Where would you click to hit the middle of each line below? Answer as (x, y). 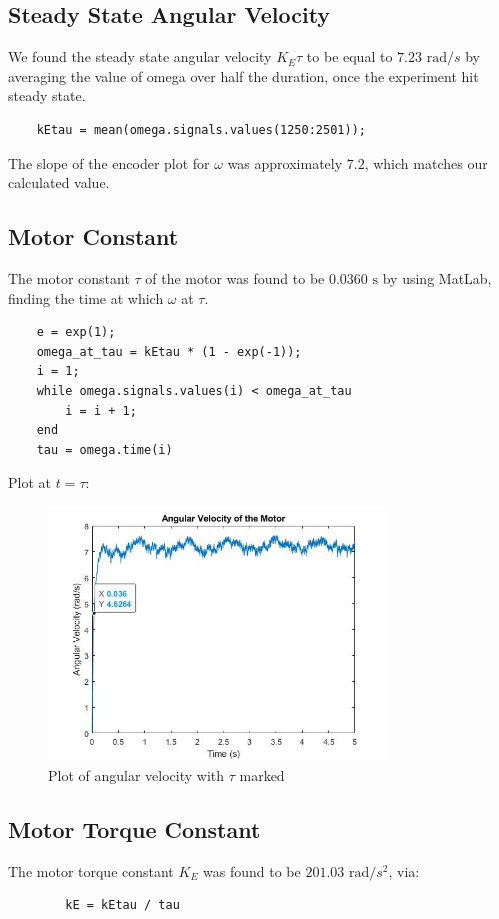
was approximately (285, 162)
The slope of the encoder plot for (109, 162)
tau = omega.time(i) (104, 449)
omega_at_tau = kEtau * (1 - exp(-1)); (169, 351)
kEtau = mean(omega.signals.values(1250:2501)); (201, 129)
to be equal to (349, 56)
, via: (404, 870)
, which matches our (426, 162)
